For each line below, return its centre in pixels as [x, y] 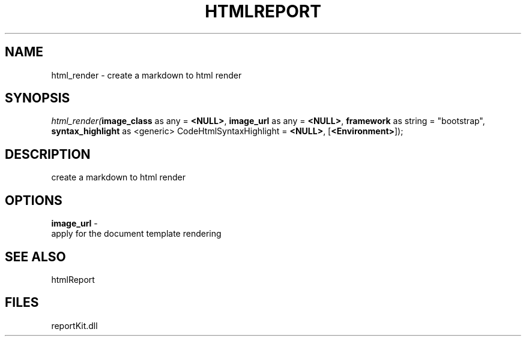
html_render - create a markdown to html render [147, 75]
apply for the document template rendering [136, 234]
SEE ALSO [35, 256]
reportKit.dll [74, 325]
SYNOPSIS [38, 98]
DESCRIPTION [48, 154]
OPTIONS [34, 200]
